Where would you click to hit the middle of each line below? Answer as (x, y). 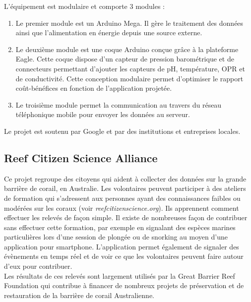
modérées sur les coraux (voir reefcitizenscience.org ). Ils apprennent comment (122, 208)
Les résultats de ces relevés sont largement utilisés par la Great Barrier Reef (120, 275)
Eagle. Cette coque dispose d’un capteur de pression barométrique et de (125, 59)
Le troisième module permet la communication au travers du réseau (119, 104)
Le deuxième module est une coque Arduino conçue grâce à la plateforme (127, 49)
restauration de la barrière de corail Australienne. (79, 295)
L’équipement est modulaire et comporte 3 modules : (84, 6)
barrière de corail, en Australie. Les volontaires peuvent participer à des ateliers (125, 188)
